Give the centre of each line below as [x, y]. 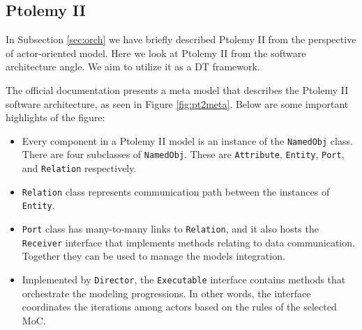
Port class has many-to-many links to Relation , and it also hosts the [170, 229]
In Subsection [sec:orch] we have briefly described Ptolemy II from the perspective [181, 39]
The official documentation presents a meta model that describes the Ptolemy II [177, 89]
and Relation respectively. [79, 168]
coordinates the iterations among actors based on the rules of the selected [179, 307]
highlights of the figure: [55, 117]
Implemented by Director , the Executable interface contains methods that [184, 279]
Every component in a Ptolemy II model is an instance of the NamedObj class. [187, 140]
